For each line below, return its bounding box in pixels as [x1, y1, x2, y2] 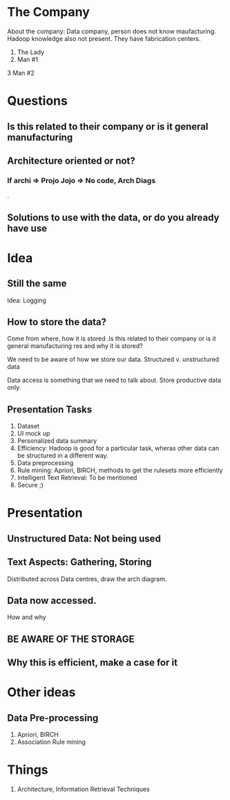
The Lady [17, 48, 45, 56]
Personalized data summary [17, 437, 97, 445]
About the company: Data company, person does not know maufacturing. [7, 27, 216, 35]
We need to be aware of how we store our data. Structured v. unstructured [7, 355, 220, 364]
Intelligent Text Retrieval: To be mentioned [17, 473, 137, 482]
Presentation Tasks [7, 403, 93, 415]
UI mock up [17, 429, 50, 437]
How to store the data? [7, 316, 107, 328]
